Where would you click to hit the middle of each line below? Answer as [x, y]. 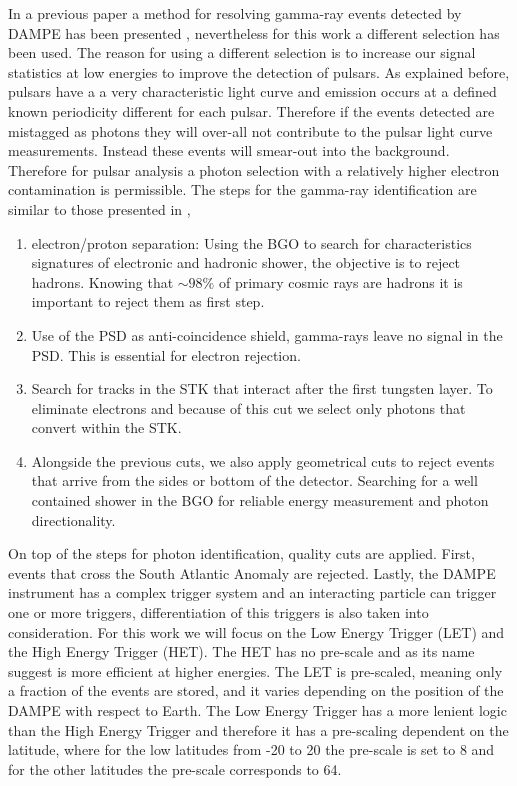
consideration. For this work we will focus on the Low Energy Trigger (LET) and [256, 631]
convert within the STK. [106, 427]
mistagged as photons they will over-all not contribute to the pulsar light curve [250, 130]
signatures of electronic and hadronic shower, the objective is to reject [246, 262]
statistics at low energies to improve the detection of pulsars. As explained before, [259, 71]
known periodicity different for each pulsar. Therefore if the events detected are [251, 110]
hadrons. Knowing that [102, 281]
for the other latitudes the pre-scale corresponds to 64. [175, 768]
